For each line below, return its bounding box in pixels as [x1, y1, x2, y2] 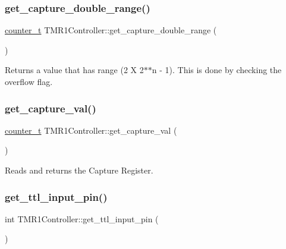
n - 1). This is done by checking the [152, 64, 282, 76]
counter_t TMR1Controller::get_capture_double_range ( [5, 24, 217, 36]
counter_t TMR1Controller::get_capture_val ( [5, 124, 177, 136]
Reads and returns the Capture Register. [5, 164, 153, 176]
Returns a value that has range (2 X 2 [5, 64, 144, 76]
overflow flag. [5, 75, 53, 87]
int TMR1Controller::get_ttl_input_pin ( [5, 212, 159, 225]
